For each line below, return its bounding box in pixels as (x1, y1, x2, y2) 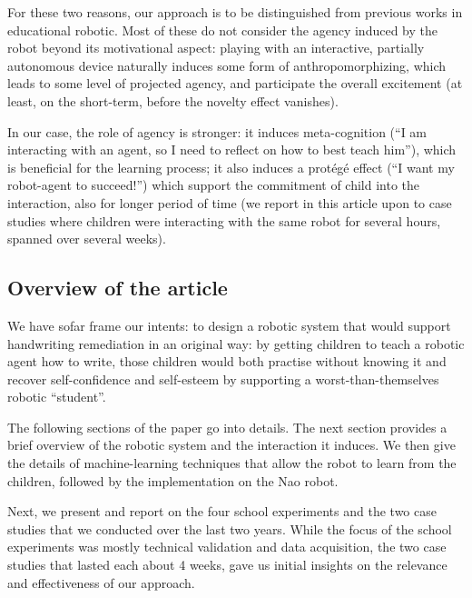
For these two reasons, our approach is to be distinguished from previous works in (7, 3, 463, 21)
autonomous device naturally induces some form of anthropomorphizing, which (7, 55, 447, 75)
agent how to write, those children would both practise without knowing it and (7, 352, 447, 371)
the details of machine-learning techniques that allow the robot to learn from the (7, 453, 457, 473)
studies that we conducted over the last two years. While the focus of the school (7, 519, 452, 538)
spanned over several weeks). (7, 229, 166, 248)
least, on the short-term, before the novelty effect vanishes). (7, 91, 339, 110)
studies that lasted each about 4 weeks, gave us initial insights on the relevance (7, 555, 447, 574)
